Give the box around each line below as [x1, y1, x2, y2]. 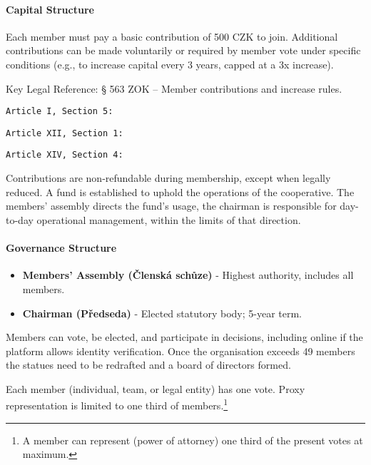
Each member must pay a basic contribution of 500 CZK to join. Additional [6, 29, 338, 44]
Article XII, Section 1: [6, 128, 123, 138]
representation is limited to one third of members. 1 [6, 396, 228, 413]
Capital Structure [6, 1, 94, 16]
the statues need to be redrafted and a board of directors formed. [6, 357, 291, 372]
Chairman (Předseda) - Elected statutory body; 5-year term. [22, 305, 303, 320]
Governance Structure [6, 240, 117, 255]
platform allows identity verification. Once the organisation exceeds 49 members [6, 343, 355, 358]
